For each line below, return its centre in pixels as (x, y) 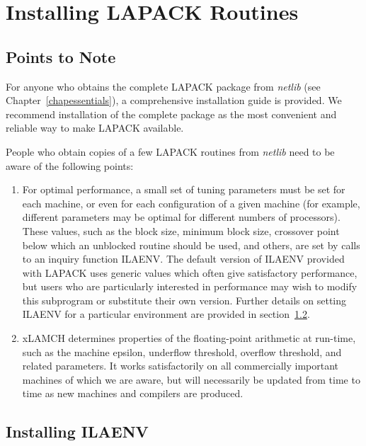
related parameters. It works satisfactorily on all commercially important (181, 366)
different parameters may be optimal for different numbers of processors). (181, 217)
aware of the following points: (70, 165)
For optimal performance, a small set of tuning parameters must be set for (184, 189)
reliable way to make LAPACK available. (95, 128)
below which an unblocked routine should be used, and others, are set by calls (191, 245)
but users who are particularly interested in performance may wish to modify (190, 286)
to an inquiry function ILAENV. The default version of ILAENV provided (183, 259)
